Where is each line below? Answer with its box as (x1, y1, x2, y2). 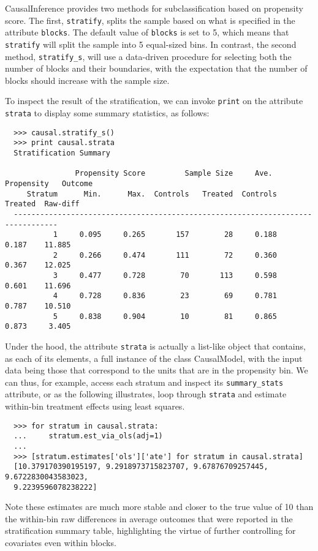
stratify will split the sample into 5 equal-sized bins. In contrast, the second (5, 37, 297, 50)
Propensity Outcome (5, 179, 93, 188)
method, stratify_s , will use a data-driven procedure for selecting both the (5, 50, 292, 62)
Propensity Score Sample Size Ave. (75, 169, 273, 178)
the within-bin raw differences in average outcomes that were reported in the (5, 512, 293, 525)
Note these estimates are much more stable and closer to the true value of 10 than (5, 500, 314, 513)
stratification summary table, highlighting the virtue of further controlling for (5, 524, 296, 537)
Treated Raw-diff (5, 200, 80, 209)
